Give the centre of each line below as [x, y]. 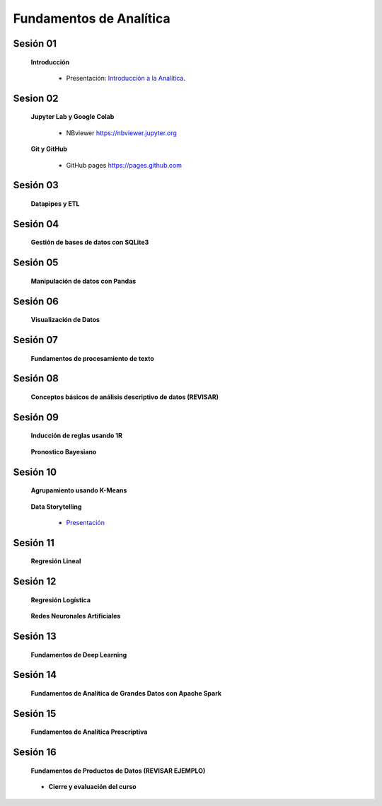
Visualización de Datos [65, 320]
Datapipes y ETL [56, 203]
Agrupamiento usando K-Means [79, 490]
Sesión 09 [36, 417]
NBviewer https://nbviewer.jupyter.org [121, 133]
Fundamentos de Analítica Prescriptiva [89, 732]
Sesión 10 [35, 472]
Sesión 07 [35, 340]
